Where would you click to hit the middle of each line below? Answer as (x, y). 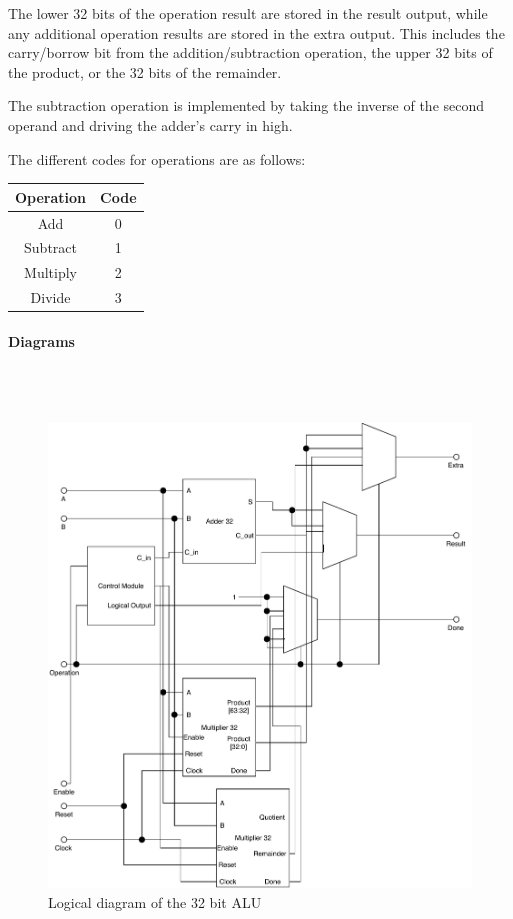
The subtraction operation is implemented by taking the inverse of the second (246, 105)
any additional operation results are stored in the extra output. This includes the (256, 32)
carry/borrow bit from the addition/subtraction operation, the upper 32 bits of (250, 52)
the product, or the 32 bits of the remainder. (145, 71)
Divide (50, 297)
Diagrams (41, 340)
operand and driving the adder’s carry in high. (150, 124)
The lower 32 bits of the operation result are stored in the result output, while (248, 13)
